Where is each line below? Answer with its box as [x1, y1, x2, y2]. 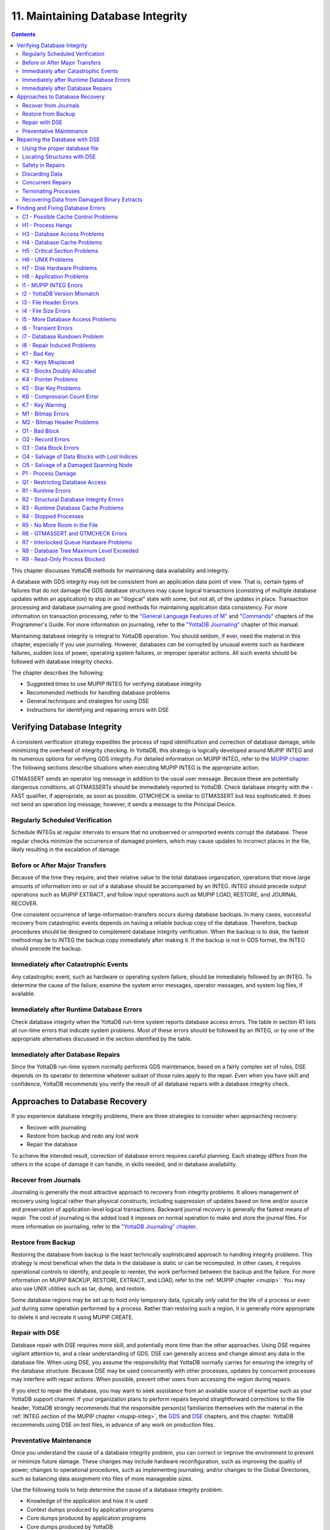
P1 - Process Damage [22, 470, 76, 477]
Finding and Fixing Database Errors [16, 204, 106, 212]
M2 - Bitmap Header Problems [22, 419, 99, 426]
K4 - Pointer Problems [22, 376, 78, 383]
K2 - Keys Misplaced [22, 359, 75, 366]
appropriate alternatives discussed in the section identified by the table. [11, 1035, 193, 1043]
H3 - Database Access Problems [22, 230, 105, 237]
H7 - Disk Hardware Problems [22, 264, 97, 272]
